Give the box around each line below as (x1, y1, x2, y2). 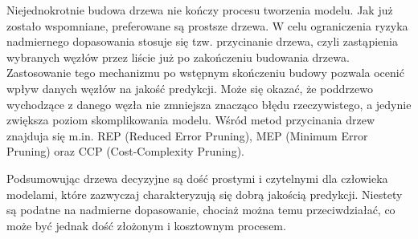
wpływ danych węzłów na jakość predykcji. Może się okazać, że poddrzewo (6, 79, 374, 96)
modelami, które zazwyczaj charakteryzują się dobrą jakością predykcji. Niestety (6, 185, 403, 202)
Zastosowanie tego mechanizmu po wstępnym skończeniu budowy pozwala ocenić (6, 64, 404, 81)
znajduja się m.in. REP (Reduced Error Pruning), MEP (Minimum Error (6, 127, 368, 144)
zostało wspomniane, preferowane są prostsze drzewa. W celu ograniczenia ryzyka (6, 17, 408, 34)
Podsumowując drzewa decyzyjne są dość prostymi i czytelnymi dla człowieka (6, 169, 388, 186)
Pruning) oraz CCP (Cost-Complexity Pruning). (6, 143, 244, 160)
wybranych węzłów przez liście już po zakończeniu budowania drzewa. (6, 48, 350, 65)
